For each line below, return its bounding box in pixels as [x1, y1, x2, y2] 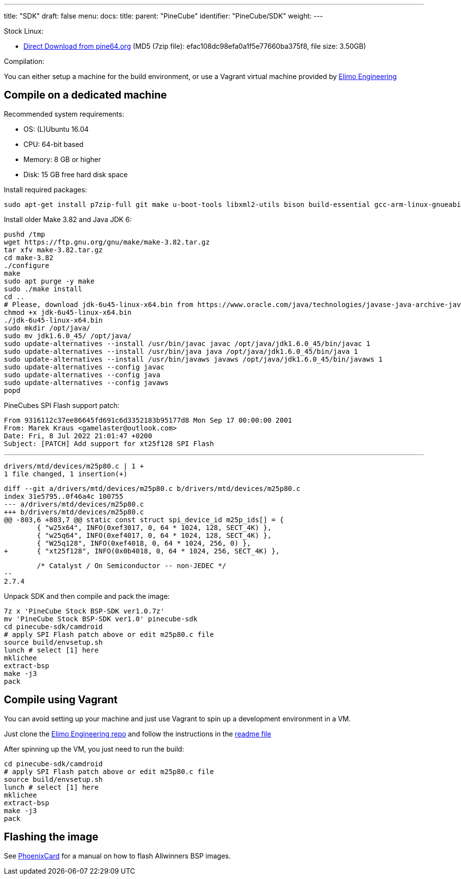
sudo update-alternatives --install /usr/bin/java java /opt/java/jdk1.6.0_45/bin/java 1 [4, 347, 358, 355]
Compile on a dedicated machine [4, 89, 167, 102]
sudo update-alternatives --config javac [4, 363, 165, 371]
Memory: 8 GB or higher [23, 155, 101, 164]
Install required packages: [4, 185, 87, 194]
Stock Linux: [4, 27, 43, 35]
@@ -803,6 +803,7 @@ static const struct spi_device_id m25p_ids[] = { [4, 515, 284, 524]
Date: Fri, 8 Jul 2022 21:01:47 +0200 [4, 431, 152, 440]
